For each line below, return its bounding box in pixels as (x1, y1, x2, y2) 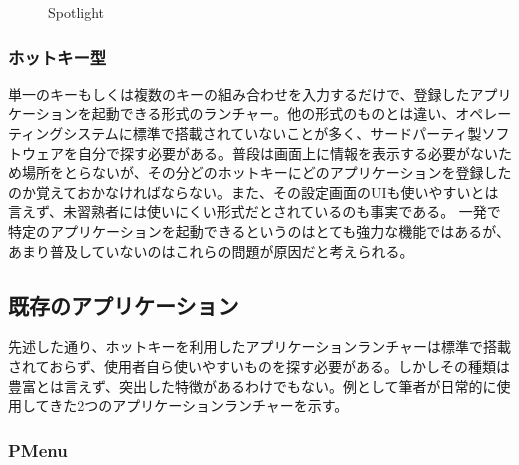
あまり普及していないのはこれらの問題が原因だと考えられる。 (8, 240, 414, 261)
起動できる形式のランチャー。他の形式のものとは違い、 (91, 103, 456, 124)
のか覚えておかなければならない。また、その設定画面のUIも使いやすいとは (8, 181, 499, 202)
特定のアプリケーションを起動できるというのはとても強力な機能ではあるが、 (8, 220, 511, 241)
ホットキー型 (8, 44, 107, 69)
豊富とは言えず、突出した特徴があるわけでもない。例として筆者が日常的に (8, 375, 497, 396)
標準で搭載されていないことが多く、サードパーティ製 (132, 123, 482, 143)
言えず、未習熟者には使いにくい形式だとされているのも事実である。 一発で (8, 201, 501, 222)
